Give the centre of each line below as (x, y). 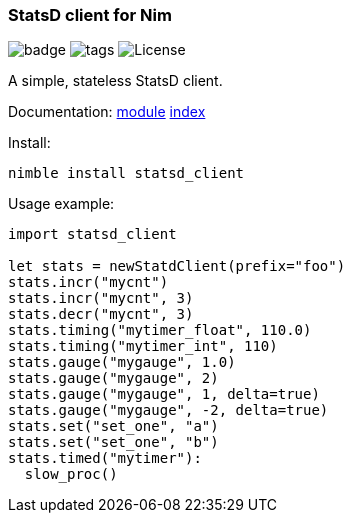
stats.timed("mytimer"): (105, 458)
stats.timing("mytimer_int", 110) (143, 346)
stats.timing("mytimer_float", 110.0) (160, 330)
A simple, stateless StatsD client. (115, 81)
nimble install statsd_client (126, 173)
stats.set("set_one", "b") (113, 442)
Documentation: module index (107, 112)
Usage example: (61, 204)
